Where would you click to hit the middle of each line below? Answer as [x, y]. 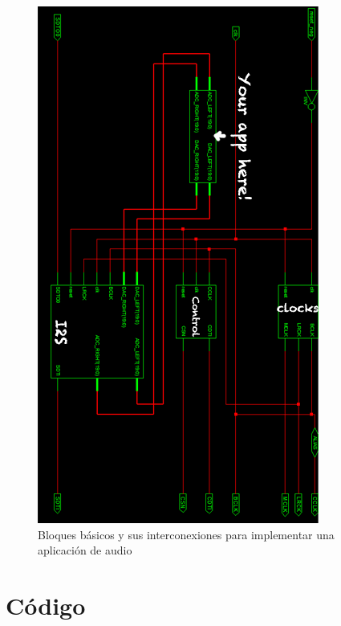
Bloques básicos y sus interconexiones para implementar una [186, 534]
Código [46, 605]
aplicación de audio [85, 550]
